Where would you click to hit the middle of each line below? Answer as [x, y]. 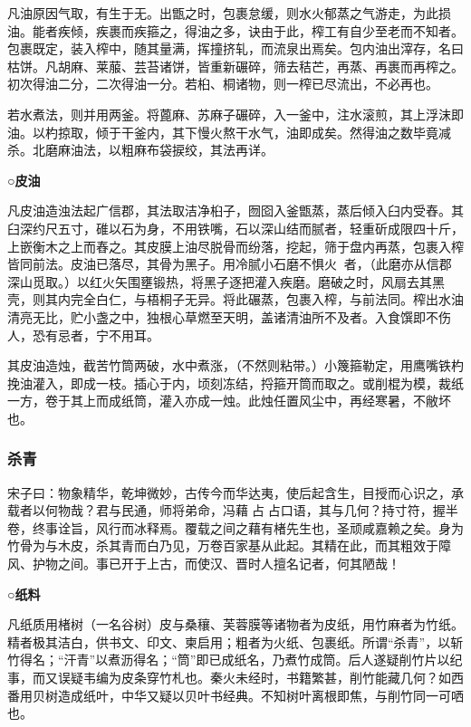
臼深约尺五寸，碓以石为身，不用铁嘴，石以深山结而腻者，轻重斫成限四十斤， [235, 228]
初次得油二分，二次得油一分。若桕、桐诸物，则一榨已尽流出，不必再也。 [223, 84]
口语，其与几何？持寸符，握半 [369, 510]
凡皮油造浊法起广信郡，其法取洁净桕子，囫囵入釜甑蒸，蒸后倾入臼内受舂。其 [235, 210]
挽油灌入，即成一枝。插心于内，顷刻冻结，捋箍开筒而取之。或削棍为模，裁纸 [235, 383]
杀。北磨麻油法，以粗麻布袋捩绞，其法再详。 [140, 150]
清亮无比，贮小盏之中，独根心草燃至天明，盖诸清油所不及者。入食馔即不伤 [229, 316]
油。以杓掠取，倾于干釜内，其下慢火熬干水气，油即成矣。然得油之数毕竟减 [229, 132]
